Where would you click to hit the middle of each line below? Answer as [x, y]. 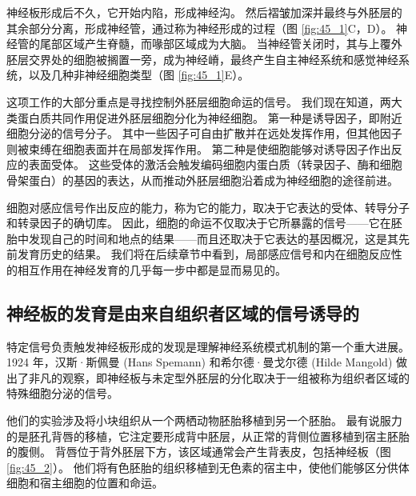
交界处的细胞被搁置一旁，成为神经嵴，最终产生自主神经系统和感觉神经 [213, 59]
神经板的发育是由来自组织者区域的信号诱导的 [183, 312]
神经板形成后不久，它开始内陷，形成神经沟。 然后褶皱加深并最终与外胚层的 [204, 12]
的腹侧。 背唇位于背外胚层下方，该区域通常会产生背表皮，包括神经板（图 [199, 452]
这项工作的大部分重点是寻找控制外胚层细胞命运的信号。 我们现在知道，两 [199, 101]
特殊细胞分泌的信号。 [62, 393]
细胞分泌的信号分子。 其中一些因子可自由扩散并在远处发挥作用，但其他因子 [204, 133]
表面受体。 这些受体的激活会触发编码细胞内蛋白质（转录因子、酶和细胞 [215, 164]
